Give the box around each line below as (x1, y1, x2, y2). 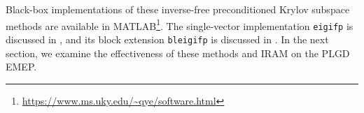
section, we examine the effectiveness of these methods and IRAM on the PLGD (6, 45, 350, 60)
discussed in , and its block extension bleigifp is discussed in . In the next (6, 31, 329, 46)
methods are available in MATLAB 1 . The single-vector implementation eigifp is (6, 16, 353, 33)
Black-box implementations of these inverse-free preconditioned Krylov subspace (6, 2, 350, 16)
